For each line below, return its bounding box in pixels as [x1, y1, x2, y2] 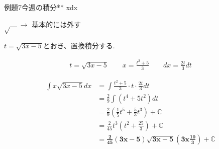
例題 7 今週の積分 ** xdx [4, 2, 78, 12]
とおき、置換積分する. [43, 40, 115, 51]
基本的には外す [32, 19, 81, 29]
